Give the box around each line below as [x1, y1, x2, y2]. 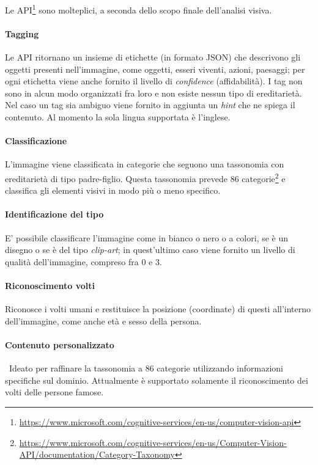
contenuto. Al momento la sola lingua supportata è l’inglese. [5, 111, 231, 123]
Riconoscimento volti [5, 279, 95, 292]
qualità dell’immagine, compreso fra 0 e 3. [5, 255, 162, 268]
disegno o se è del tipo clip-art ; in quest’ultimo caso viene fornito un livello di [5, 243, 295, 256]
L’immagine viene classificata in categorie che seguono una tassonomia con [5, 158, 284, 170]
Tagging [5, 27, 39, 40]
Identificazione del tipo [5, 208, 104, 221]
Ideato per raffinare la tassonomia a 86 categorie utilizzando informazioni [9, 362, 283, 375]
